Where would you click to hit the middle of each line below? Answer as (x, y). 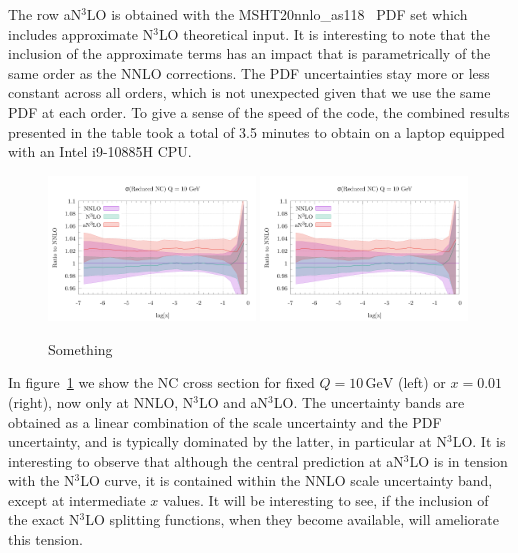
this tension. (45, 539)
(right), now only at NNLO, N (101, 401)
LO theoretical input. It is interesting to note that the (324, 33)
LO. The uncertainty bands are (369, 401)
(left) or (421, 382)
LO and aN (234, 401)
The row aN (45, 14)
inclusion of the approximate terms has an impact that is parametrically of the (249, 53)
